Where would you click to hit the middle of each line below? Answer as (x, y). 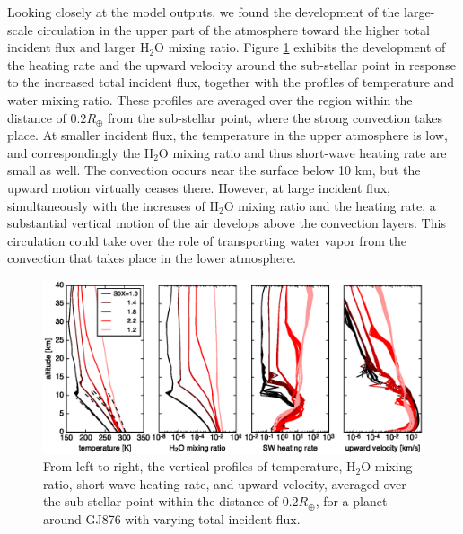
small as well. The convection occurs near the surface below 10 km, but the (214, 170)
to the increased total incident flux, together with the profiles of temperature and (231, 82)
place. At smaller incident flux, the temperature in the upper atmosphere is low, (227, 135)
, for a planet (351, 501)
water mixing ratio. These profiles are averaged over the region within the (210, 99)
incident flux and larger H (79, 47)
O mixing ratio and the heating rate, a (330, 205)
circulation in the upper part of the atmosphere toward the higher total (233, 29)
